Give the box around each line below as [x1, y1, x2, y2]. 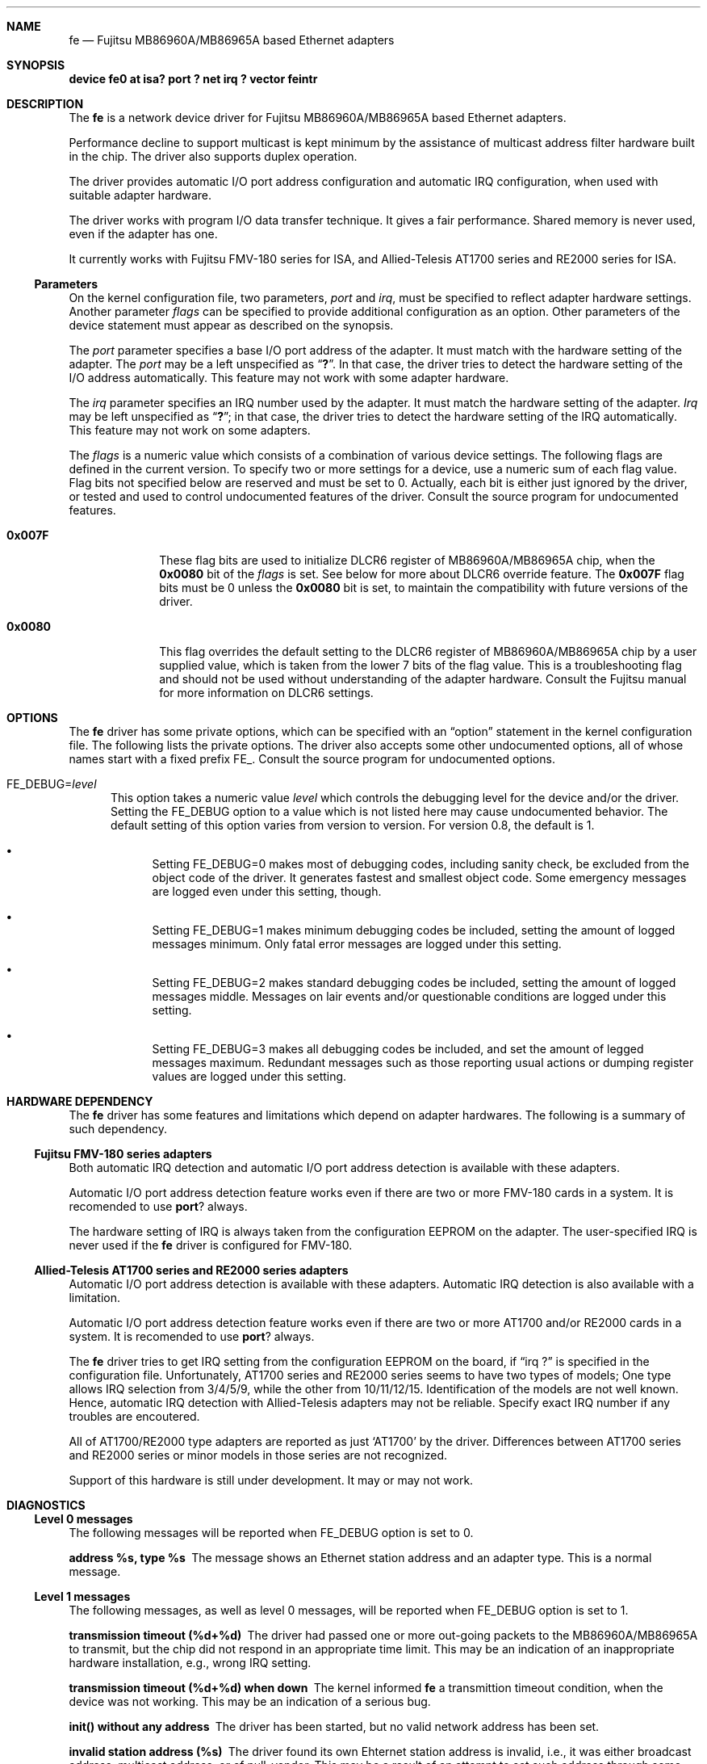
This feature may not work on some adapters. [69, 423, 311, 437]
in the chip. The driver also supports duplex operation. [69, 149, 358, 163]
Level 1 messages [34, 1590, 131, 1603]
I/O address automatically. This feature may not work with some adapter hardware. [69, 371, 509, 384]
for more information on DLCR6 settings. [159, 686, 374, 699]
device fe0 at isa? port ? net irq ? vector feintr [69, 72, 318, 86]
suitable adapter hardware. [69, 188, 212, 202]
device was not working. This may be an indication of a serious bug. [69, 1695, 431, 1708]
